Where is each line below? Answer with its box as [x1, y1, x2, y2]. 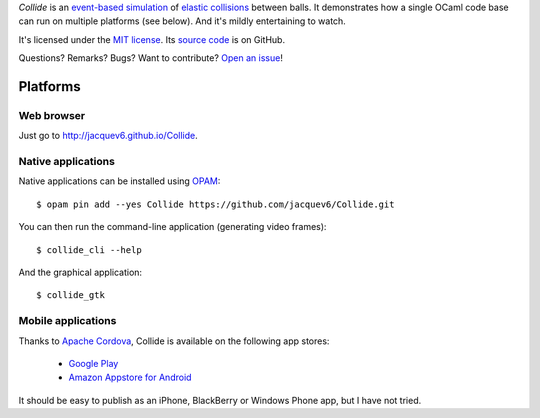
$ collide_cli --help [36, 244, 142, 255]
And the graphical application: [18, 266, 143, 279]
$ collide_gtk [36, 290, 105, 301]
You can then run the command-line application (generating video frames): [18, 221, 327, 233]
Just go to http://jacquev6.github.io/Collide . [18, 130, 199, 142]
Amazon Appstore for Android [68, 371, 192, 384]
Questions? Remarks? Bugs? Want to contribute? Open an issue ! [18, 52, 284, 64]
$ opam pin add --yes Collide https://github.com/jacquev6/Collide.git [36, 198, 395, 210]
